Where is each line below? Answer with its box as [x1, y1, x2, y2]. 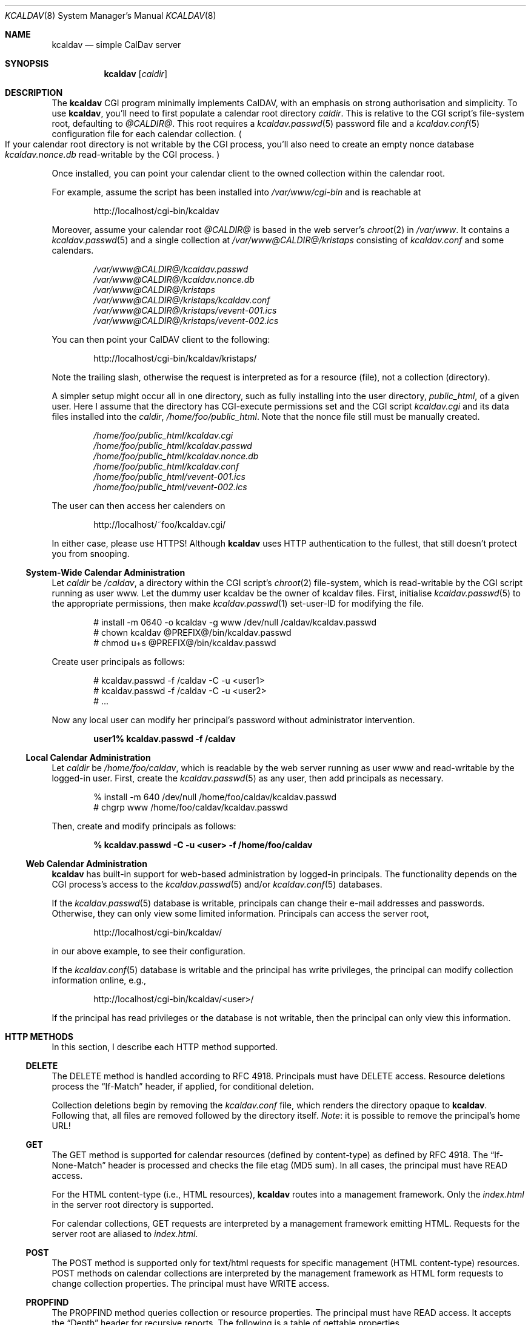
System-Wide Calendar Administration [25, 567, 185, 578]
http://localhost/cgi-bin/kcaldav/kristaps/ [93, 353, 257, 363]
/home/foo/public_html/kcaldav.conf [93, 461, 239, 471]
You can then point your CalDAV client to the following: [52, 334, 270, 345]
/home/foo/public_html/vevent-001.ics [93, 471, 245, 482]
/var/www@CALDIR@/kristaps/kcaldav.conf [93, 295, 270, 305]
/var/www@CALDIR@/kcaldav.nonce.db [93, 274, 255, 285]
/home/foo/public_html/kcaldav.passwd [93, 440, 252, 451]
